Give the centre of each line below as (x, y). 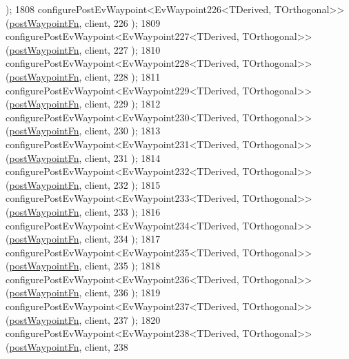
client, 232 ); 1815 (123, 184)
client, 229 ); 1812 (123, 104)
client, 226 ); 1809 (123, 22)
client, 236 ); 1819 (123, 293)
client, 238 (107, 346)
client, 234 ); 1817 (123, 239)
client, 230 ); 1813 (123, 131)
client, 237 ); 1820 (123, 319)
